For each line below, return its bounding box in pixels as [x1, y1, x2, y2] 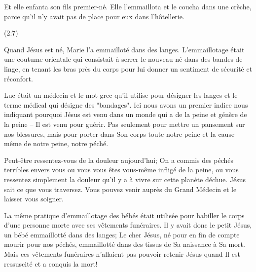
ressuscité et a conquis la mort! [4, 258, 98, 269]
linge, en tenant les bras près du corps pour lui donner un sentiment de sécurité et [4, 63, 253, 74]
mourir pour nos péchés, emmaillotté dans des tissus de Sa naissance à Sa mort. [4, 239, 245, 249]
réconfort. [4, 73, 33, 83]
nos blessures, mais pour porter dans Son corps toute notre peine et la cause [4, 128, 235, 139]
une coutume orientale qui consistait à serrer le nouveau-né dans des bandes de [4, 54, 243, 64]
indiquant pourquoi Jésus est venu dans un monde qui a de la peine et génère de [4, 109, 247, 119]
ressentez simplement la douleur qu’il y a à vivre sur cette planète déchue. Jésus [4, 174, 246, 184]
